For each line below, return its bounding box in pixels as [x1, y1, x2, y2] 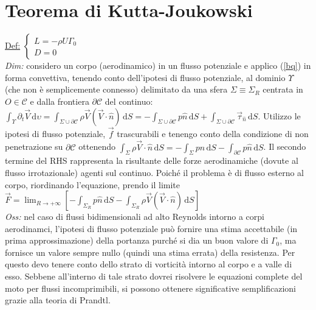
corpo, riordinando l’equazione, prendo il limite [5, 178, 180, 191]
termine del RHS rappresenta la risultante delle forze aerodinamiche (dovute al [5, 154, 298, 167]
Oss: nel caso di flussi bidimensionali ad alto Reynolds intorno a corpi [5, 210, 264, 223]
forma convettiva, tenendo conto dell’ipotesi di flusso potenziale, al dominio [5, 71, 286, 83]
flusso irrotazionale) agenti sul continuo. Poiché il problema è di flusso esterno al [5, 166, 304, 178]
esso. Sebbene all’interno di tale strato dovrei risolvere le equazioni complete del [5, 270, 303, 283]
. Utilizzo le [258, 109, 301, 122]
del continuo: [105, 94, 153, 107]
